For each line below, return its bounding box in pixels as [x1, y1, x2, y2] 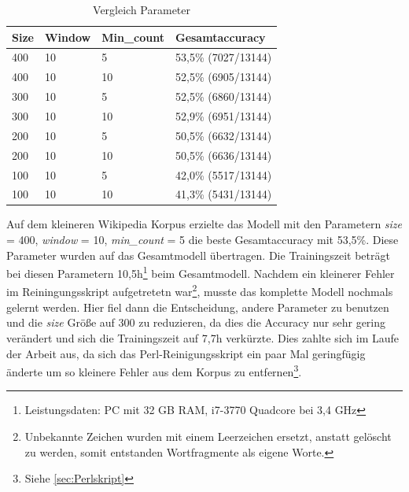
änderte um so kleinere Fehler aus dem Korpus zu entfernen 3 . [6, 361, 302, 379]
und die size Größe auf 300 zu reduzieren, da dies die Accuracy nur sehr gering [6, 314, 386, 331]
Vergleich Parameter [93, 2, 191, 17]
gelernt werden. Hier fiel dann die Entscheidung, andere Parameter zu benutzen [6, 298, 389, 315]
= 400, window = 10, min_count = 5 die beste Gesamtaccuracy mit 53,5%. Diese [6, 231, 399, 248]
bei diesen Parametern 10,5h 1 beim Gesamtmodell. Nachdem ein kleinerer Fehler [6, 263, 395, 281]
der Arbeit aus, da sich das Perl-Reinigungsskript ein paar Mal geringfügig [6, 345, 366, 361]
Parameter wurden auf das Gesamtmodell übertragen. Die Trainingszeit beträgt [6, 246, 390, 263]
